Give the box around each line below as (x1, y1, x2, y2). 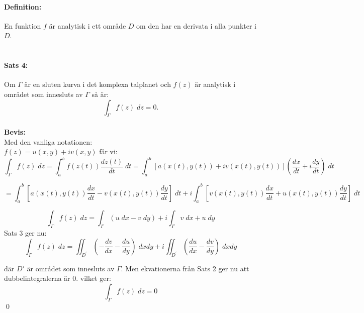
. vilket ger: (76, 273, 111, 283)
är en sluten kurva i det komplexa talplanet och (24, 79, 171, 89)
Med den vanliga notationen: (4, 136, 93, 147)
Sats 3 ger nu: (4, 228, 47, 238)
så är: (92, 88, 109, 99)
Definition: (4, 1, 42, 12)
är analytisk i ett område (49, 20, 126, 31)
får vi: (99, 146, 118, 157)
